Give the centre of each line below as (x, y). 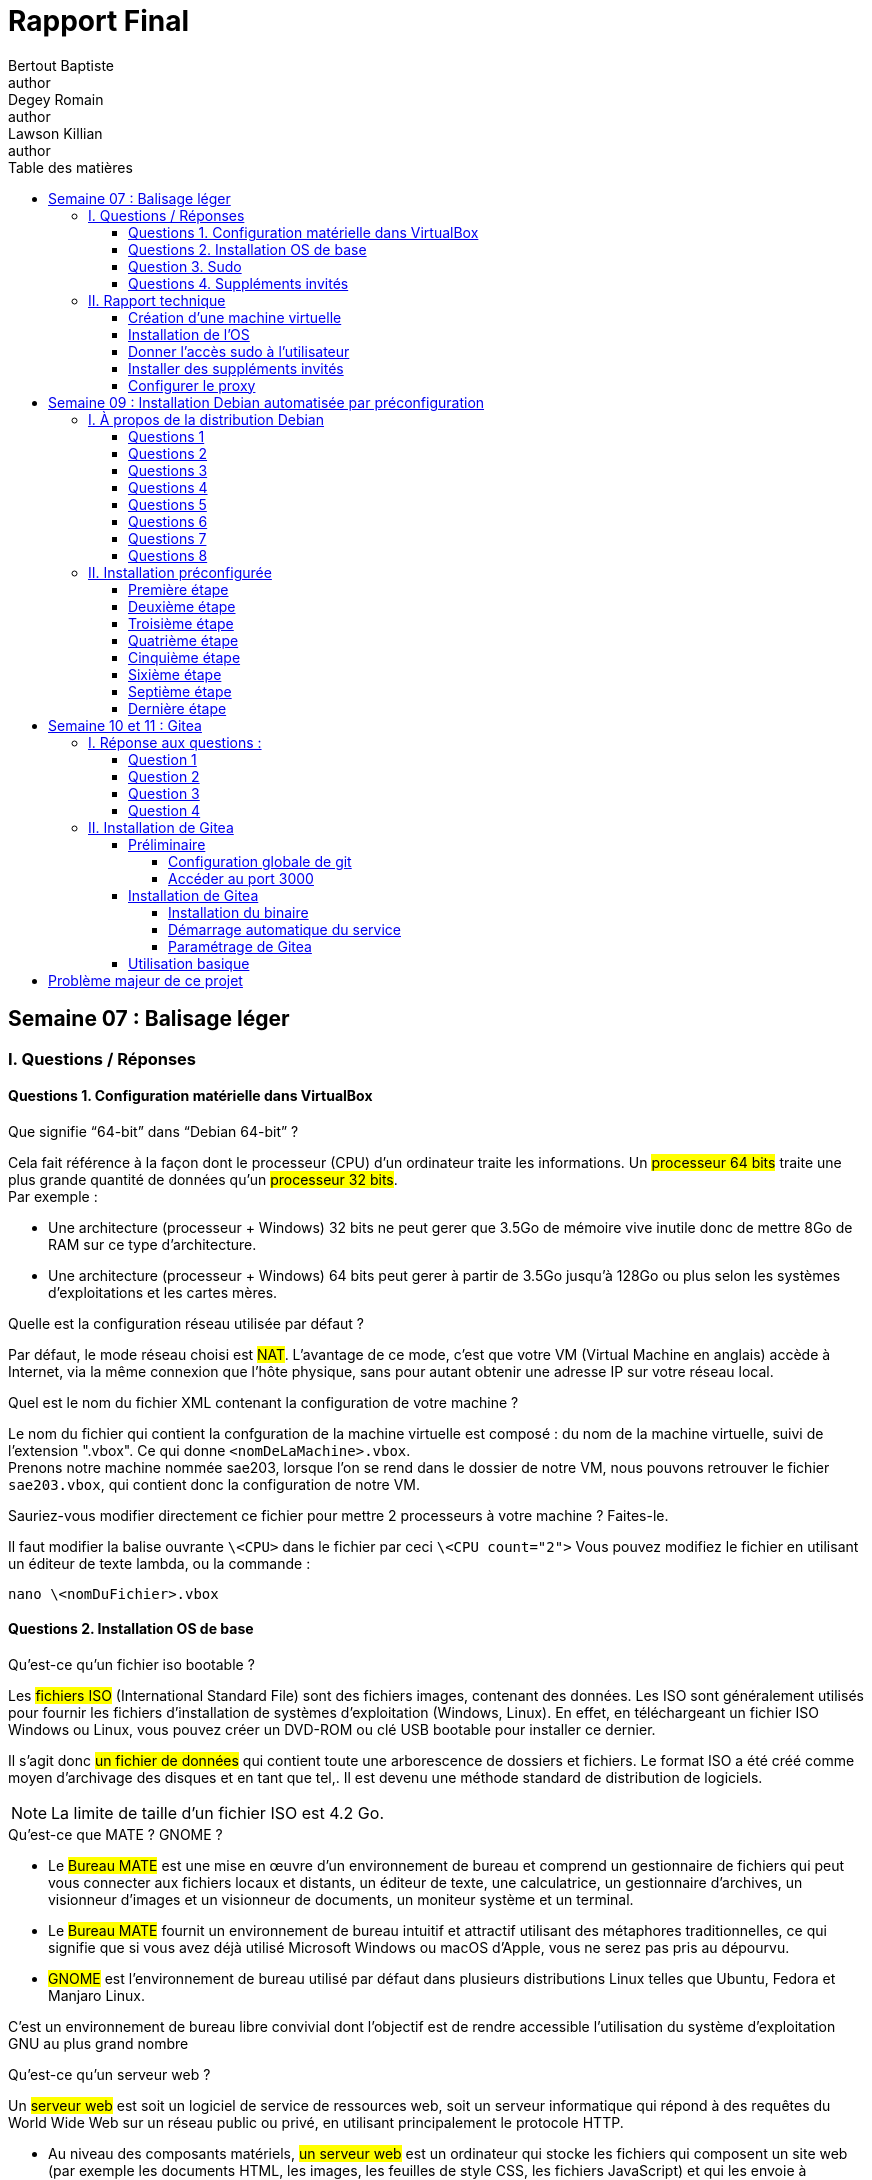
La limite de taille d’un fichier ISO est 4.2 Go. (217, 1813)
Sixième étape (175, 674)
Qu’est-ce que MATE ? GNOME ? (115, 1835)
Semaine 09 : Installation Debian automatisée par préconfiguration (266, 402)
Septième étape (180, 691)
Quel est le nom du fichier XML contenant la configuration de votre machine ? (263, 1402)
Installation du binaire (238, 912)
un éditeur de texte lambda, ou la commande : (159, 1563)
